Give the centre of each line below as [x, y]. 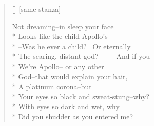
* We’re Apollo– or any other [58, 66]
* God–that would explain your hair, [70, 76]
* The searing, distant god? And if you [81, 56]
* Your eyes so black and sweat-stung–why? [81, 96]
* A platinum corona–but [52, 86]
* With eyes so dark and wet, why [66, 106]
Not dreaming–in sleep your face [63, 26]
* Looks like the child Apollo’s [60, 36]
